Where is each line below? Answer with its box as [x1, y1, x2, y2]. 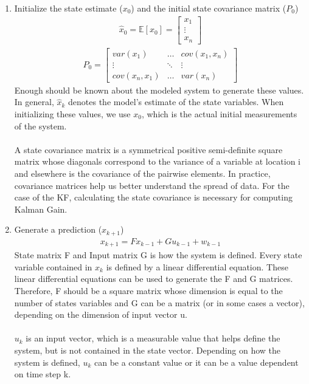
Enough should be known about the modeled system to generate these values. [14, 83, 304, 96]
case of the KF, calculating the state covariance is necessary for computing [14, 191, 293, 204]
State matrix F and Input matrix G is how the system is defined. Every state [14, 249, 302, 261]
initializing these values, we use [14, 107, 131, 120]
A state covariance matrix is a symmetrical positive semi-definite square [14, 143, 283, 156]
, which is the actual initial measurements [141, 107, 297, 120]
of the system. [14, 119, 67, 132]
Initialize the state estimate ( [14, 2, 123, 14]
